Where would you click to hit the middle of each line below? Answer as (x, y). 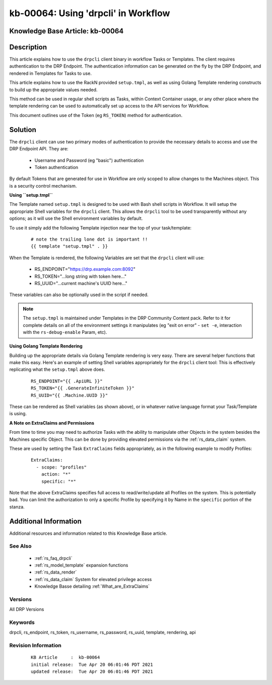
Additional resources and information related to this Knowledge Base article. (88, 533)
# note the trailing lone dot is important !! (89, 239)
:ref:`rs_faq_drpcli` (53, 558)
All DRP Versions (27, 609)
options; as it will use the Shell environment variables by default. (76, 218)
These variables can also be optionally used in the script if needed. (79, 295)
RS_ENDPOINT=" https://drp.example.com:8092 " (85, 269)
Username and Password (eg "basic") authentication (89, 160)
